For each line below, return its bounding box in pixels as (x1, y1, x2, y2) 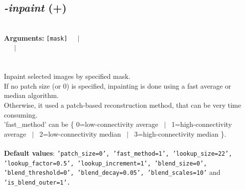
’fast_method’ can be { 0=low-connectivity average (4, 119, 158, 129)
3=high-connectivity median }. (134, 128, 226, 139)
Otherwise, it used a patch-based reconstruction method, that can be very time (4, 100, 242, 110)
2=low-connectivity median (39, 128, 121, 139)
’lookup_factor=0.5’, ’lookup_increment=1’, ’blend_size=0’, (4, 160, 207, 167)
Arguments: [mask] (4, 32, 67, 43)
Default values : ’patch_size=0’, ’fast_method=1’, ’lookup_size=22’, (4, 147, 232, 158)
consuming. (4, 109, 38, 119)
